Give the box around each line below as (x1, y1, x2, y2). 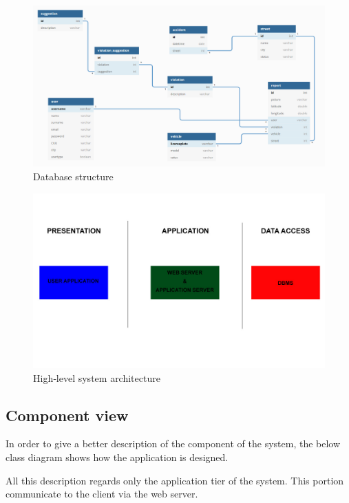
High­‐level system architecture (33, 370, 160, 385)
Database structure (33, 169, 114, 183)
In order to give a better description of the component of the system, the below (6, 436, 341, 451)
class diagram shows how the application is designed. (6, 449, 229, 464)
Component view (6, 404, 129, 425)
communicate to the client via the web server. (6, 486, 198, 501)
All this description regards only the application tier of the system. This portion (6, 473, 344, 487)
